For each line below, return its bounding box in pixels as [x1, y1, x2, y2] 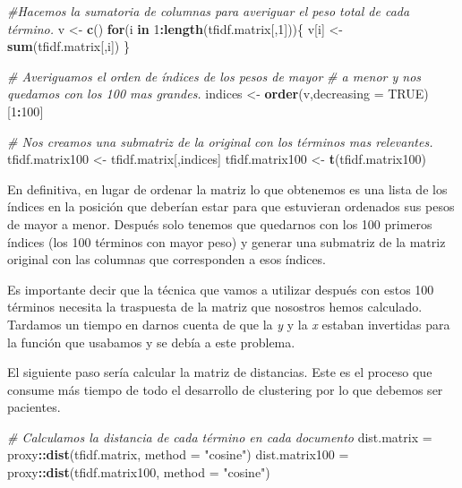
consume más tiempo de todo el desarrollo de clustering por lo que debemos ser [7, 380, 443, 398]
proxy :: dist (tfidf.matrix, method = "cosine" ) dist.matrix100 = [7, 445, 349, 464]
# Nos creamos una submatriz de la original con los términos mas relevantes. [7, 132, 433, 150]
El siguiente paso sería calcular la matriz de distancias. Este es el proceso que [7, 363, 432, 381]
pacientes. [7, 398, 61, 416]
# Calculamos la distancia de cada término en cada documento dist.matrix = [7, 427, 432, 446]
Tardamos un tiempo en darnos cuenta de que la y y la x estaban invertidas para [7, 314, 450, 333]
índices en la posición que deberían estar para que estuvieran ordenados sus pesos [7, 197, 455, 216]
